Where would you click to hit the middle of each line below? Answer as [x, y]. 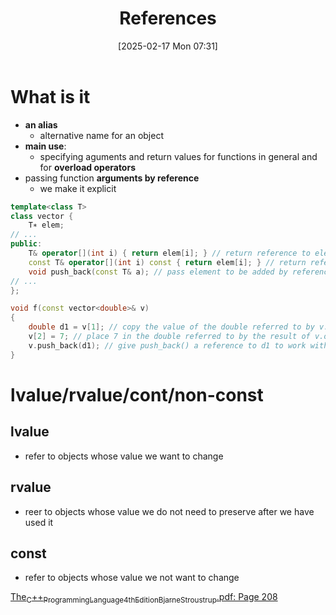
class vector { [42, 216]
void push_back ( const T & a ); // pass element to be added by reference [180, 272]
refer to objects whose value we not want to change [132, 578]
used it [39, 522]
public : [26, 244]
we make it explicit [78, 188]
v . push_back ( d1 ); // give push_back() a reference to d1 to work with [178, 345]
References [168, 18]
